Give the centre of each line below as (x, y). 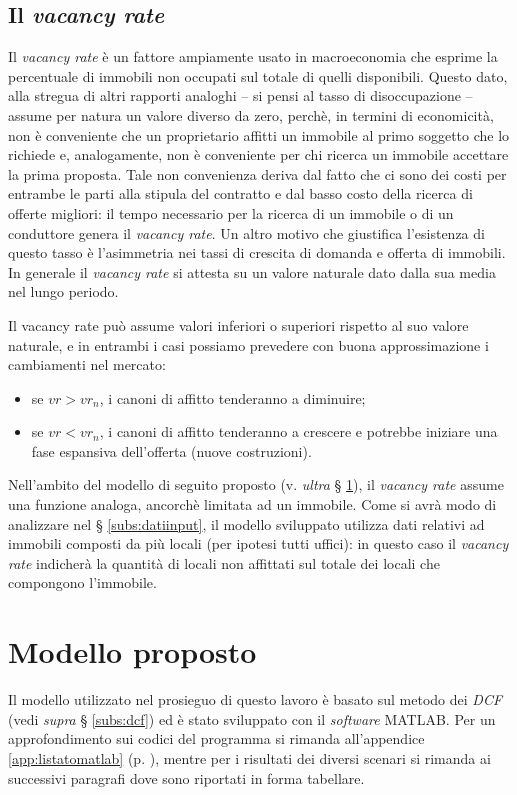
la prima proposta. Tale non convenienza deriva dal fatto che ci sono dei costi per (257, 173)
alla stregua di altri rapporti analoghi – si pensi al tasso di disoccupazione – (240, 95)
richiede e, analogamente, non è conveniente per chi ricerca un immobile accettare (258, 154)
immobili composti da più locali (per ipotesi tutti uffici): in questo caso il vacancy (258, 543)
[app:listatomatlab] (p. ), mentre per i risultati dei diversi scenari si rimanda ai (249, 757)
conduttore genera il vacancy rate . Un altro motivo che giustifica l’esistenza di (246, 232)
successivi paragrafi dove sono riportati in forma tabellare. (186, 777)
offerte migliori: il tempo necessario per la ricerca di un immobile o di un (231, 212)
